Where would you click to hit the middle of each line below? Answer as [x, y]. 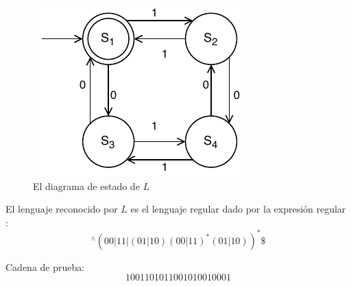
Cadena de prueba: [45, 266]
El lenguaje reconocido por [62, 209]
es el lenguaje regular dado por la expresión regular [238, 209]
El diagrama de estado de [86, 186]
